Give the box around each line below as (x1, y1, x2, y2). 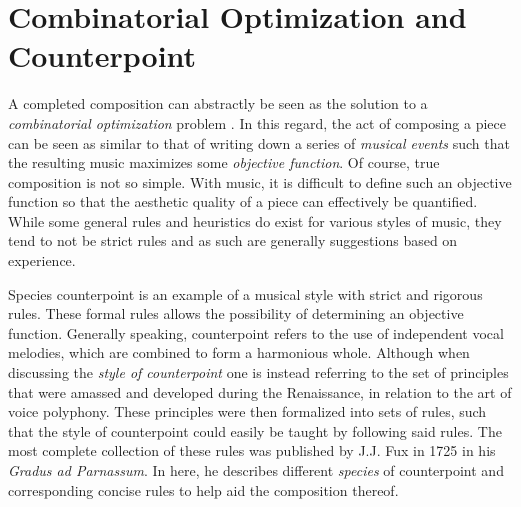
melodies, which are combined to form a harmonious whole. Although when (8, 342, 470, 363)
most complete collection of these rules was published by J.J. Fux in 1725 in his (8, 440, 496, 461)
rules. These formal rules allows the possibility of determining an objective (8, 303, 464, 324)
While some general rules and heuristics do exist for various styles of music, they (8, 210, 502, 231)
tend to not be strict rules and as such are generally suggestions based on (8, 230, 458, 251)
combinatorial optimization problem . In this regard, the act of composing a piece (8, 112, 507, 133)
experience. (8, 250, 76, 271)
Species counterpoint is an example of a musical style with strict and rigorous (8, 283, 483, 304)
